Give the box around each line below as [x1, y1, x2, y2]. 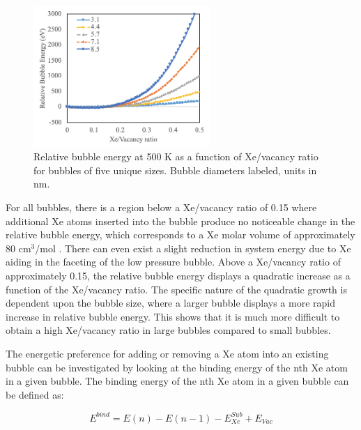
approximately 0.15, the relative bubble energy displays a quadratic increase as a [6, 268, 351, 283]
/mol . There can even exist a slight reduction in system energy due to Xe [35, 240, 351, 255]
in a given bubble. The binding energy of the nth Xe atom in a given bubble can [6, 374, 349, 388]
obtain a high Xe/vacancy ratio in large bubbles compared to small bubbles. [6, 323, 331, 337]
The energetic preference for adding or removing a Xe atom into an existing [6, 346, 329, 361]
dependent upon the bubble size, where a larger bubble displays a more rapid [6, 295, 335, 310]
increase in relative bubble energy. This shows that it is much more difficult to [6, 309, 340, 323]
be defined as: [6, 387, 64, 401]
